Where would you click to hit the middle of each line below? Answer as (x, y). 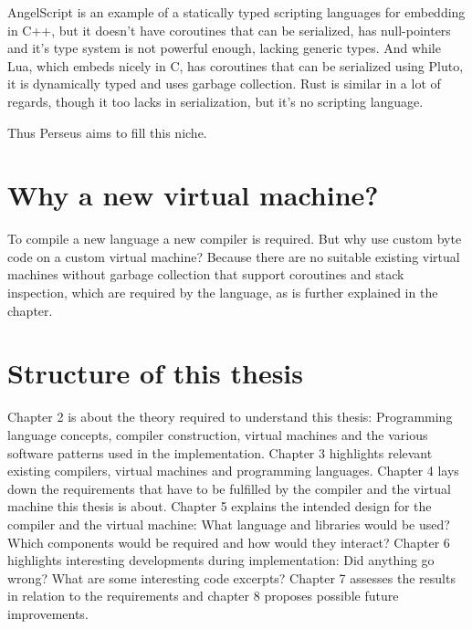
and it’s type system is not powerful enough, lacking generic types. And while (224, 48)
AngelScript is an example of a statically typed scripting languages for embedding (236, 12)
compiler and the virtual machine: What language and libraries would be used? (229, 524)
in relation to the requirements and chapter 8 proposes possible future (203, 596)
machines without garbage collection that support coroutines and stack (206, 274)
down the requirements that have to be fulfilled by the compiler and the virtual (229, 488)
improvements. (48, 613)
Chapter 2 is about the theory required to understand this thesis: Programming (230, 417)
